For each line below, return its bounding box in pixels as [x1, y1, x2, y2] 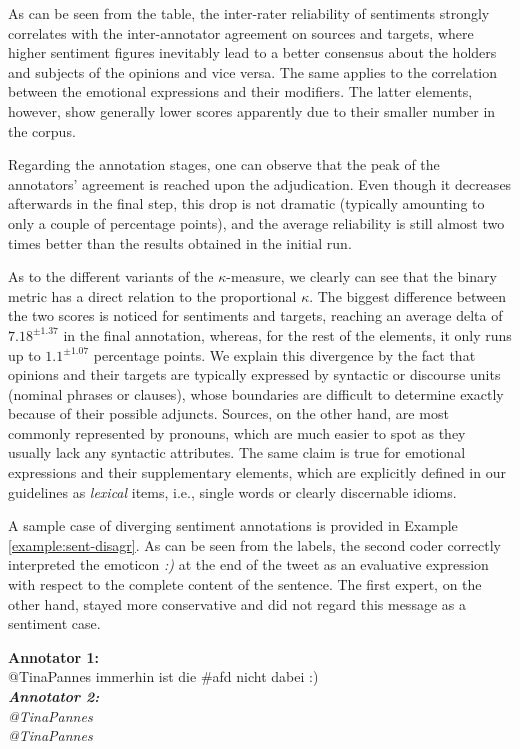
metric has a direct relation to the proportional [8, 285, 297, 306]
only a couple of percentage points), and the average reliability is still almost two [8, 212, 505, 233]
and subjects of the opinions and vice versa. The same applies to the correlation [8, 61, 498, 82]
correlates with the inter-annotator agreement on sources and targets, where [8, 22, 474, 43]
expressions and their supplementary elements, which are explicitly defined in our [8, 462, 506, 483]
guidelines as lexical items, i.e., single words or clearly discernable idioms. [8, 481, 457, 502]
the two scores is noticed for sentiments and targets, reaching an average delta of [8, 305, 503, 326]
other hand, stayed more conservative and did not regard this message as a [8, 593, 466, 614]
